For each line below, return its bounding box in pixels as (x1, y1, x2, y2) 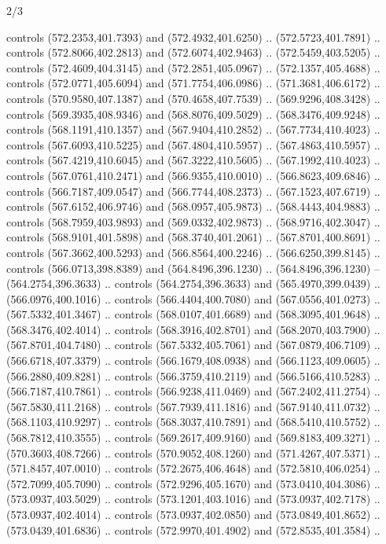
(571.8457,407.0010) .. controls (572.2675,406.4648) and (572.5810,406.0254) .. (6, 460, 380, 476)
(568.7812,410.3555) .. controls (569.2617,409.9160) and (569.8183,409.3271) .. (6, 429, 380, 446)
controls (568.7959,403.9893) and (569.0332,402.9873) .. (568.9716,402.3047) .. (6, 213, 380, 230)
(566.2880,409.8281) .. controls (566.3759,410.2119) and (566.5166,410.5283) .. (6, 367, 380, 384)
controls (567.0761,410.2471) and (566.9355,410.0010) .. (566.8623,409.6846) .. (6, 167, 380, 183)
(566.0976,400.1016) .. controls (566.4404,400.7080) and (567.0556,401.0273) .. (6, 290, 380, 307)
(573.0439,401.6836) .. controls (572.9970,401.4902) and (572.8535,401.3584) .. (6, 521, 380, 538)
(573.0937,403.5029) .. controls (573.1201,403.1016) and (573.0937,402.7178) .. (6, 491, 380, 507)
